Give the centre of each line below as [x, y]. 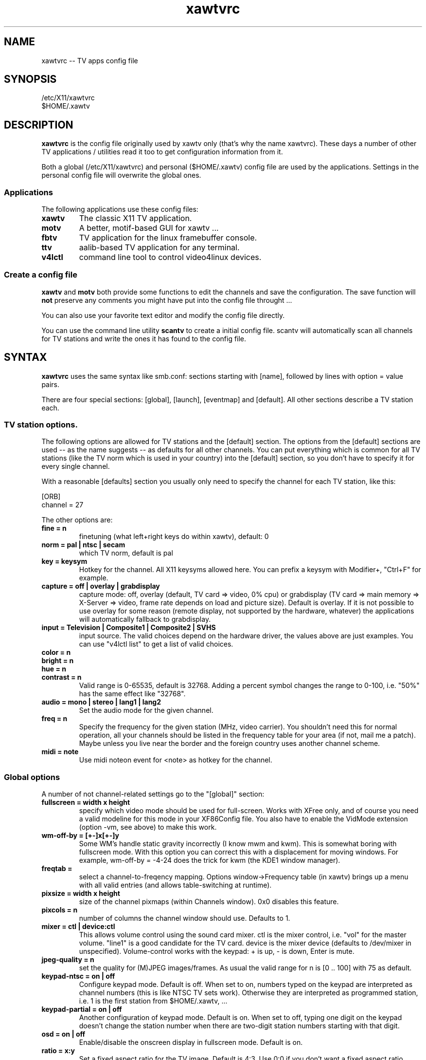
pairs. [51, 384]
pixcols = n [60, 910]
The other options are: [77, 520]
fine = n [54, 528]
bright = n [58, 661]
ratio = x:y [58, 1051]
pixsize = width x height [81, 893]
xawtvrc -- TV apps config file [90, 60]
